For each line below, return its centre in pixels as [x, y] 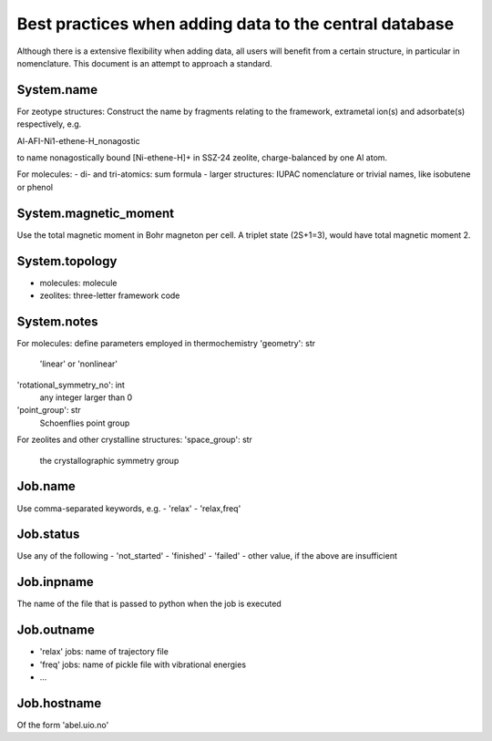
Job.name [46, 486]
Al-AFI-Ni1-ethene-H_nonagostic [78, 140]
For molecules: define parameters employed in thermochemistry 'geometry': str [166, 343]
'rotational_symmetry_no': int [71, 385]
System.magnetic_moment [96, 213]
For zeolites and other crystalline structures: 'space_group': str [134, 440]
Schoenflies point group [85, 423]
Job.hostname [59, 703]
